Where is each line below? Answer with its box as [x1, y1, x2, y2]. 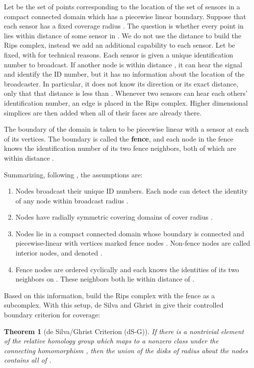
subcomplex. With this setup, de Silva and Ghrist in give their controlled [4, 300, 224, 310]
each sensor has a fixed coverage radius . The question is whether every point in [4, 21, 244, 31]
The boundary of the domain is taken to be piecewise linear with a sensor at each [4, 124, 249, 134]
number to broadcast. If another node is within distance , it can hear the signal [4, 59, 242, 69]
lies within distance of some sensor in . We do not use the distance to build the [4, 30, 241, 40]
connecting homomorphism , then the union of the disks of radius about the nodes [4, 345, 248, 355]
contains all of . [4, 355, 51, 365]
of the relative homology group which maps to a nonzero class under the [4, 336, 219, 346]
